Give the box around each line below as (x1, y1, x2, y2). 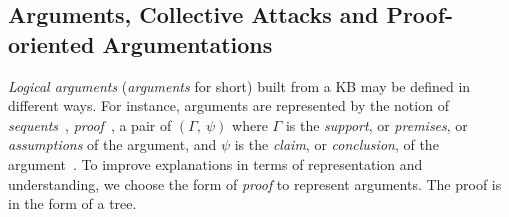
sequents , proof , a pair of (8, 114, 172, 135)
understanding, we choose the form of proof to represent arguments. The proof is (8, 173, 502, 194)
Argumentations (102, 28, 273, 59)
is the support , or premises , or (285, 114, 468, 135)
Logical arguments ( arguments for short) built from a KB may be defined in (8, 75, 471, 96)
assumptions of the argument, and (8, 134, 217, 155)
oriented (8, 28, 95, 59)
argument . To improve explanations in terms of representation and (8, 153, 423, 174)
